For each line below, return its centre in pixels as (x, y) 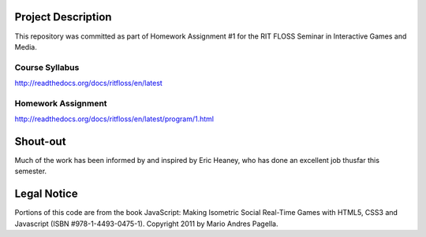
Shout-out (40, 141)
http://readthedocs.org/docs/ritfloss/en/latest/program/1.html (114, 119)
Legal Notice (46, 194)
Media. (26, 46)
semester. (31, 171)
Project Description (63, 17)
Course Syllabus (47, 67)
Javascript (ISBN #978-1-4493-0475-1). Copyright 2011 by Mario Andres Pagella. (147, 224)
